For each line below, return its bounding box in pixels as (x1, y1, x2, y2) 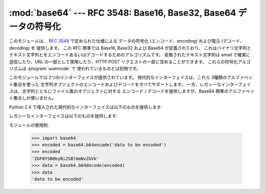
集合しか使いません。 (13, 95, 56, 101)
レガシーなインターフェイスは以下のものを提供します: (9, 113, 118, 119)
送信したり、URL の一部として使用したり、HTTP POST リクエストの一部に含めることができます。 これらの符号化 (9, 59, 238, 65)
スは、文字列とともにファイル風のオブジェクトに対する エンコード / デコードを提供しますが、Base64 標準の (9, 88, 229, 94)
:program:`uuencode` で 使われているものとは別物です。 (27, 65, 141, 71)
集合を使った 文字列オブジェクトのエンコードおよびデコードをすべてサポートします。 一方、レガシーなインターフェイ (13, 81, 251, 87)
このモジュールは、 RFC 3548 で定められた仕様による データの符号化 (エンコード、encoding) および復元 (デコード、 (9, 38, 245, 44)
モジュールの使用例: (9, 122, 49, 128)
